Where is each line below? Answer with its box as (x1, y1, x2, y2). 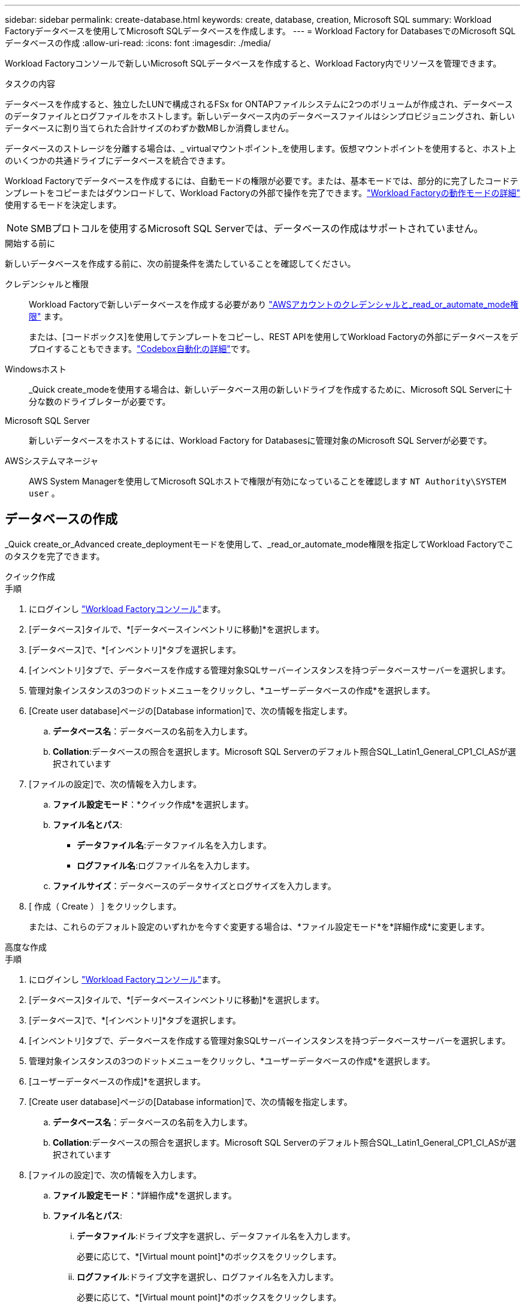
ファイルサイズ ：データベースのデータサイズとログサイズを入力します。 (53, 880, 336, 891)
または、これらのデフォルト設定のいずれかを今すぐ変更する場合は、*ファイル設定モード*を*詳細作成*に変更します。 (29, 921, 490, 932)
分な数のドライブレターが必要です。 (29, 396, 171, 406)
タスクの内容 (5, 79, 55, 89)
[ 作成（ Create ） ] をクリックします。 (29, 901, 182, 911)
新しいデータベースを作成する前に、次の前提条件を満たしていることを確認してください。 (5, 258, 356, 269)
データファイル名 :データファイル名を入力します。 (77, 839, 271, 850)
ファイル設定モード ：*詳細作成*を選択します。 (53, 1189, 237, 1200)
